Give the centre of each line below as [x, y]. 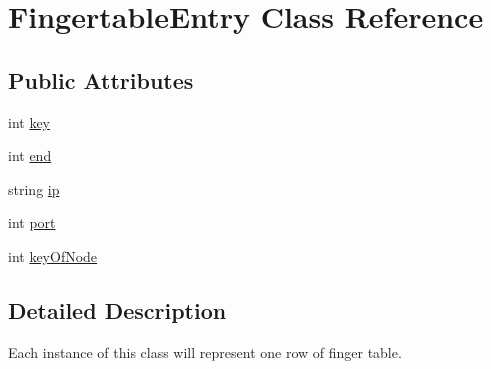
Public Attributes [101, 79]
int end [30, 155]
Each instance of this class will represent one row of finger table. [205, 351]
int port [32, 222]
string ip [34, 188]
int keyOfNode [53, 255]
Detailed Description [117, 309]
